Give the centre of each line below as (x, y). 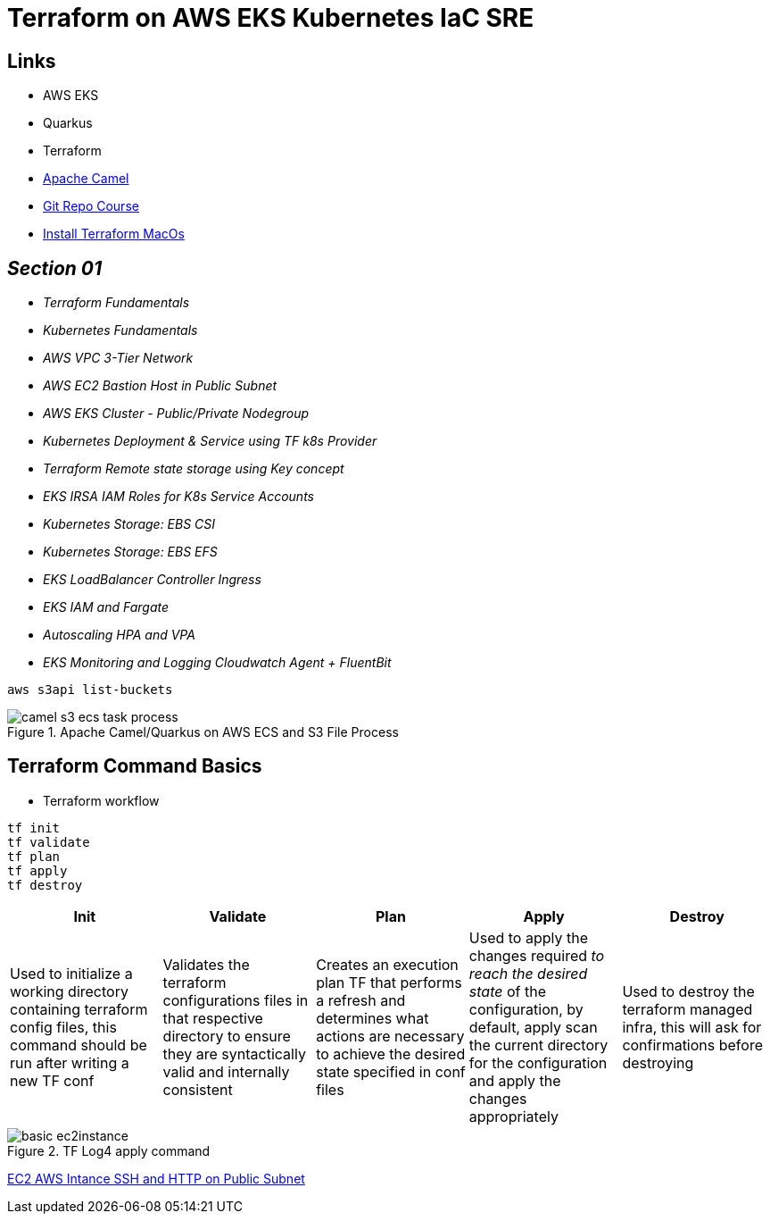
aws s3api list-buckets (90, 690)
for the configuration (538, 1062)
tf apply (37, 870)
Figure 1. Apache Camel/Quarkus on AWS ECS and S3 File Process (203, 732)
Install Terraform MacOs (114, 234)
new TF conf (52, 1080)
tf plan (34, 856)
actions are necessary (390, 1036)
